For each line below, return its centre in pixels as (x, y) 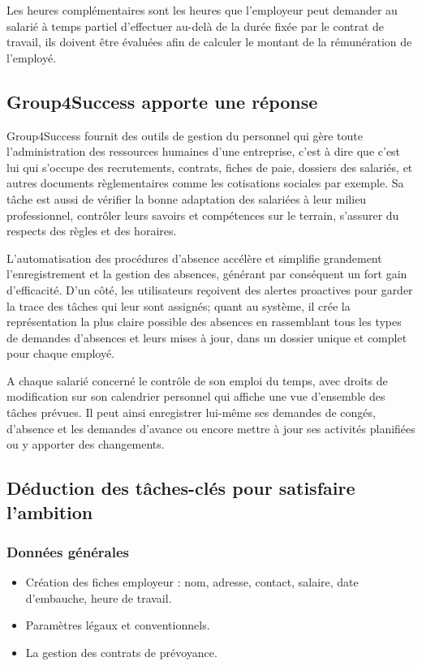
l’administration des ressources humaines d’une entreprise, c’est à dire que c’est (204, 151)
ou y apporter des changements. (86, 444)
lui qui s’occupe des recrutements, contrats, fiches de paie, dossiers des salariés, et (210, 167)
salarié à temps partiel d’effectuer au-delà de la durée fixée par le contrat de (196, 26)
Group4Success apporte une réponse (162, 101)
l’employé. (32, 57)
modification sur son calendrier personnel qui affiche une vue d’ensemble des (196, 396)
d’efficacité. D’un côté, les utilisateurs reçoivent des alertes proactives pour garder (210, 289)
